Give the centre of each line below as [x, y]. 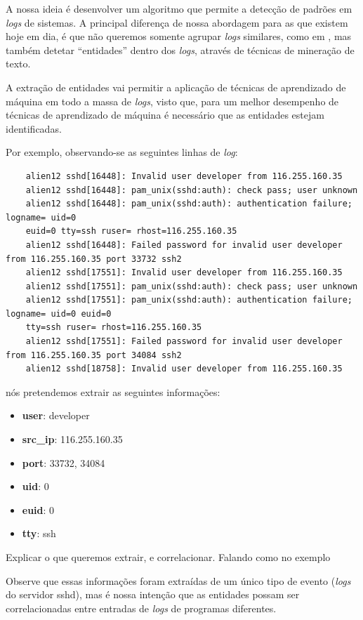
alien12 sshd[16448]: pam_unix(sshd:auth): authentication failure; [189, 204]
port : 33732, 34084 [64, 462]
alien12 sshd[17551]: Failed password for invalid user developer [184, 342]
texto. [18, 64]
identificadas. [34, 128]
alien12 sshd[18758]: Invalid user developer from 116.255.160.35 [184, 369]
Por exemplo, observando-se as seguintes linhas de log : [122, 152]
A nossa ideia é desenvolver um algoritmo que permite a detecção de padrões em [179, 8]
